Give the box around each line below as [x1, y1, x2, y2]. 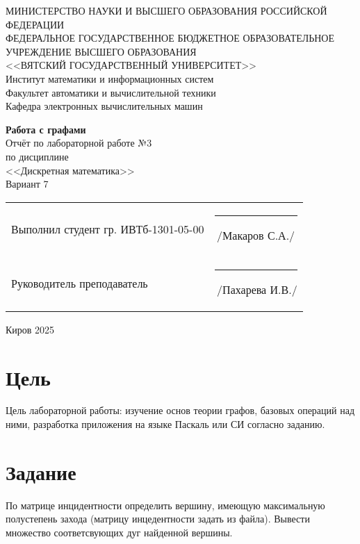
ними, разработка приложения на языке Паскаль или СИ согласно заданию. [6, 417, 325, 431]
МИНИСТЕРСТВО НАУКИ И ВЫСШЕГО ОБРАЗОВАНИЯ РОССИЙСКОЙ [6, 3, 327, 17]
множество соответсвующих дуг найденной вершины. [6, 525, 233, 539]
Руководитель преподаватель [11, 275, 148, 292]
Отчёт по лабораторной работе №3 [6, 135, 152, 150]
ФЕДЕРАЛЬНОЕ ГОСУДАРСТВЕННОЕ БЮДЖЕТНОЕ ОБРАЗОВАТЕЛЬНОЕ [6, 31, 335, 45]
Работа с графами [6, 122, 86, 136]
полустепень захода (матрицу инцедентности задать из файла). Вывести [6, 511, 310, 526]
